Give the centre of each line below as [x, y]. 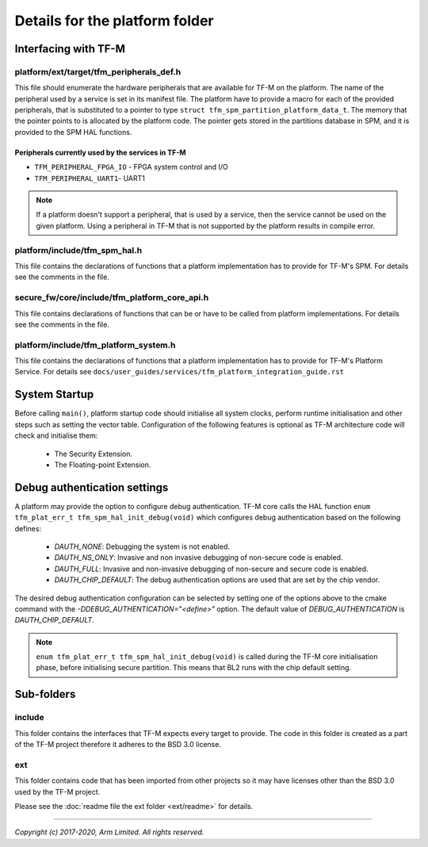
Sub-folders [45, 694]
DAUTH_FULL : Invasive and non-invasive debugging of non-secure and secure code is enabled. [211, 569]
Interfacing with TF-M [70, 49]
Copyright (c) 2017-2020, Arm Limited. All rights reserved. [109, 832]
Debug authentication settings [92, 487]
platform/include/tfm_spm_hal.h [78, 250]
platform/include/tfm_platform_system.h [95, 345]
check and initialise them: [56, 435]
